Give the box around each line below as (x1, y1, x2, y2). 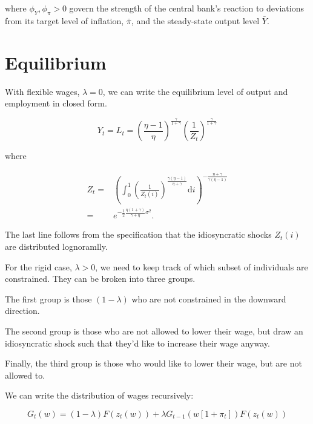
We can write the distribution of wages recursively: (5, 389, 194, 402)
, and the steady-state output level (131, 14, 260, 27)
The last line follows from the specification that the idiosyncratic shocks (5, 228, 272, 241)
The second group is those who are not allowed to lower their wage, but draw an (5, 324, 303, 337)
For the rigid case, (5, 260, 72, 273)
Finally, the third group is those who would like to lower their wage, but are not (5, 357, 302, 370)
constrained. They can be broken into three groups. (5, 272, 196, 285)
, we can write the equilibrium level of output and (102, 85, 288, 97)
